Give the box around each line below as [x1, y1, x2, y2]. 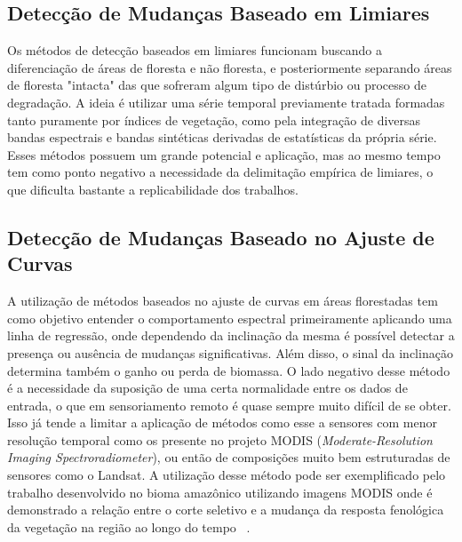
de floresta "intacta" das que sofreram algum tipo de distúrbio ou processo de [7, 76, 426, 94]
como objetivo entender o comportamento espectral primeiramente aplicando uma [7, 308, 452, 327]
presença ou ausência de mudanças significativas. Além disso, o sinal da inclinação [7, 343, 453, 362]
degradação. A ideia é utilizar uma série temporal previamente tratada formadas [7, 92, 445, 111]
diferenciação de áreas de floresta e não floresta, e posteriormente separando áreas [7, 58, 452, 76]
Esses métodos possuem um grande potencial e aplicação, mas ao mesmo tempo [7, 145, 441, 163]
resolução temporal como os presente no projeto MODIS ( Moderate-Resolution [7, 430, 433, 449]
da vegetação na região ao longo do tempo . [7, 517, 251, 536]
